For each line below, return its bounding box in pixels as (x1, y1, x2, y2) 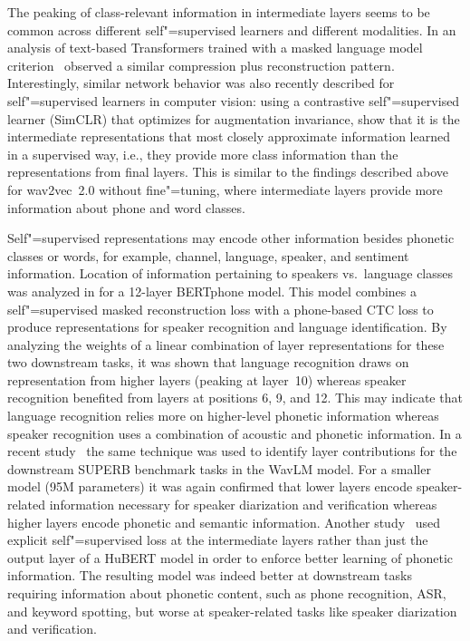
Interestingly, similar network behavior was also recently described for (7, 73, 395, 92)
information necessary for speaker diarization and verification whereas (49, 495, 437, 514)
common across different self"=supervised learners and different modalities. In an (7, 20, 456, 39)
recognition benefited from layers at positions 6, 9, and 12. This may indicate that (7, 388, 463, 407)
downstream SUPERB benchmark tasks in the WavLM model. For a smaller (7, 459, 431, 478)
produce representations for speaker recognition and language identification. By (7, 317, 447, 336)
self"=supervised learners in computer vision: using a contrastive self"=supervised (7, 91, 460, 110)
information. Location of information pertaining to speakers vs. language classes (7, 264, 454, 283)
